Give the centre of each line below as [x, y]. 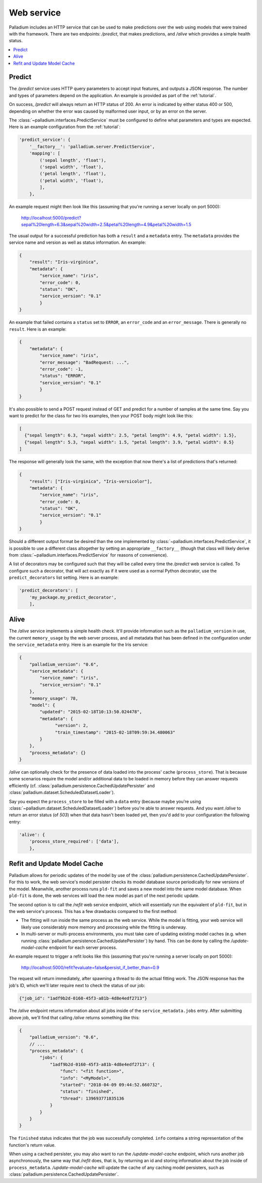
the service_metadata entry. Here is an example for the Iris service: [79, 645]
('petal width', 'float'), [72, 180]
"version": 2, [72, 726]
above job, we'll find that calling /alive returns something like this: [74, 1017]
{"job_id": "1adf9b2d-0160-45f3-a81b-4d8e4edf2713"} [83, 998]
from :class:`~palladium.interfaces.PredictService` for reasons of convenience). [89, 555]
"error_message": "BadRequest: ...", [84, 362]
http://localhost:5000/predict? [51, 218]
